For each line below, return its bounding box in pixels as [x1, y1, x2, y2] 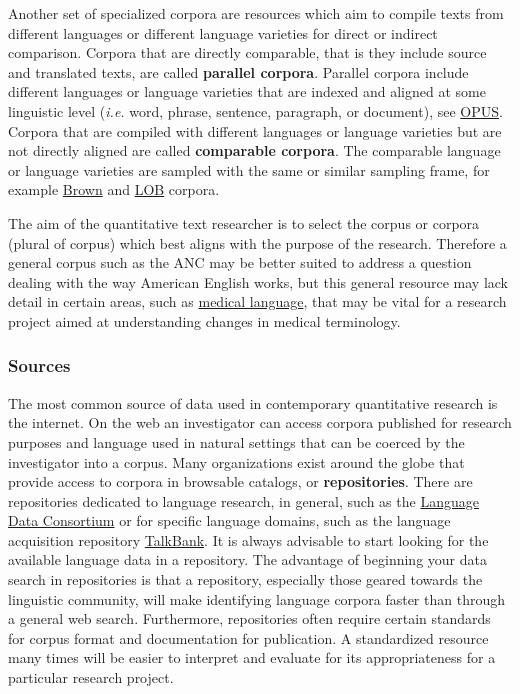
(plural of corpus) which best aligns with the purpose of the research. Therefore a [8, 232, 507, 253]
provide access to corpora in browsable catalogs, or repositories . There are [8, 471, 473, 492]
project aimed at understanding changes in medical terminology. [8, 310, 401, 331]
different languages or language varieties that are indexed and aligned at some [8, 81, 486, 102]
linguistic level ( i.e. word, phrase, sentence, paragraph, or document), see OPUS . [8, 100, 503, 121]
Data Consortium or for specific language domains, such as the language [8, 510, 451, 531]
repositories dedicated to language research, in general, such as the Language [8, 490, 479, 511]
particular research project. [8, 667, 174, 688]
